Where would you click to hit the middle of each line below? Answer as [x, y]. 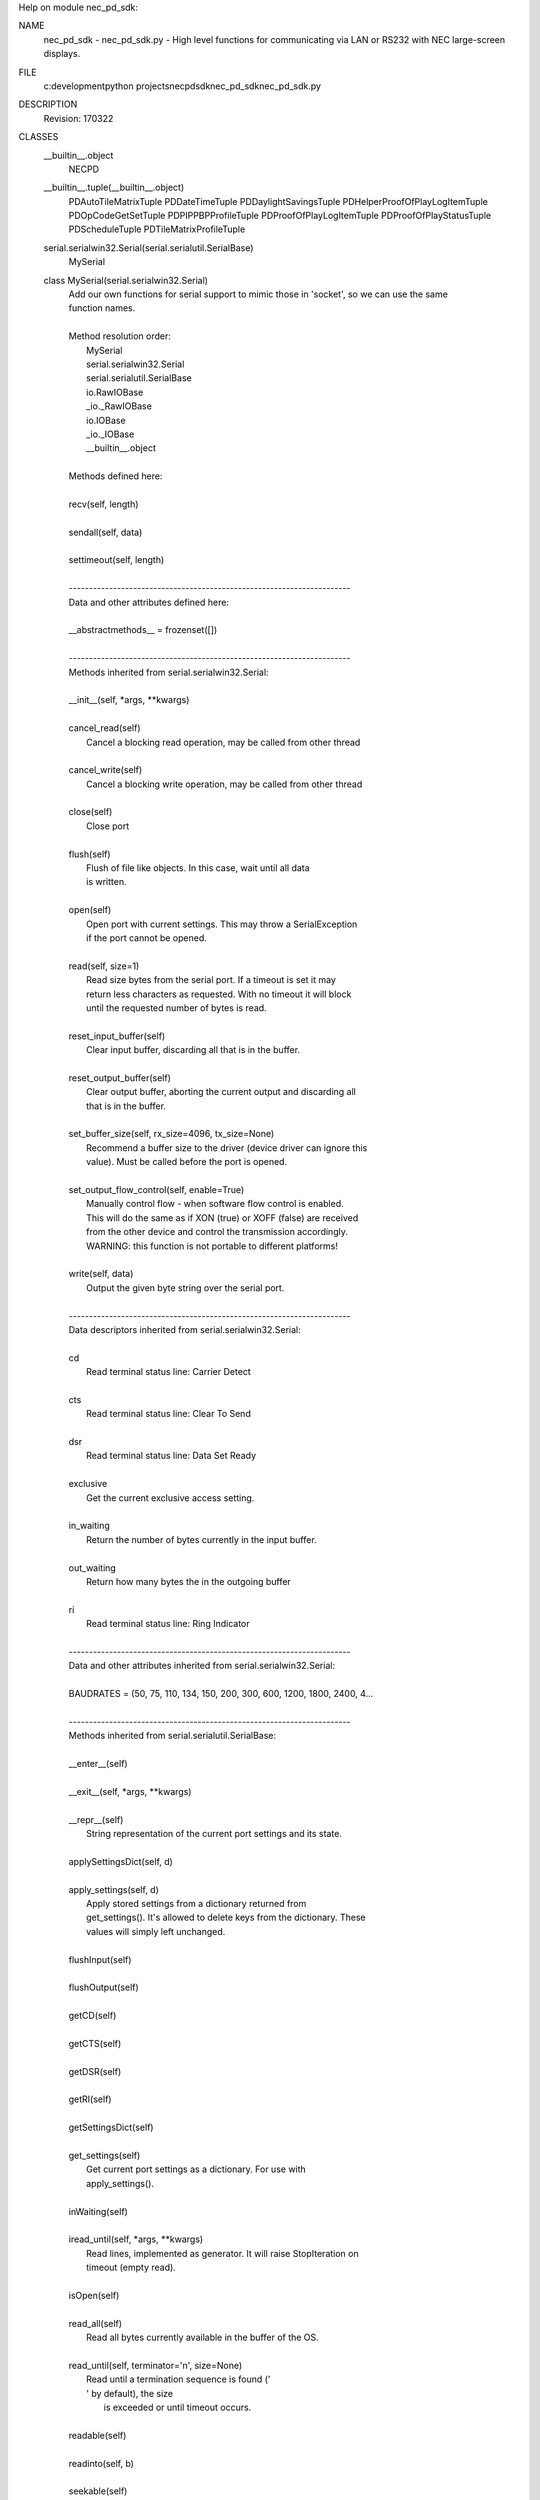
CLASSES [38, 137]
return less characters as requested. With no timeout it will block [219, 994]
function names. [102, 308]
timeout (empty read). [131, 2267]
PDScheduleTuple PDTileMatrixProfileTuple [157, 229]
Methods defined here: [115, 476]
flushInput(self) [100, 1959]
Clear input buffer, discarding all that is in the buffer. [193, 1050]
